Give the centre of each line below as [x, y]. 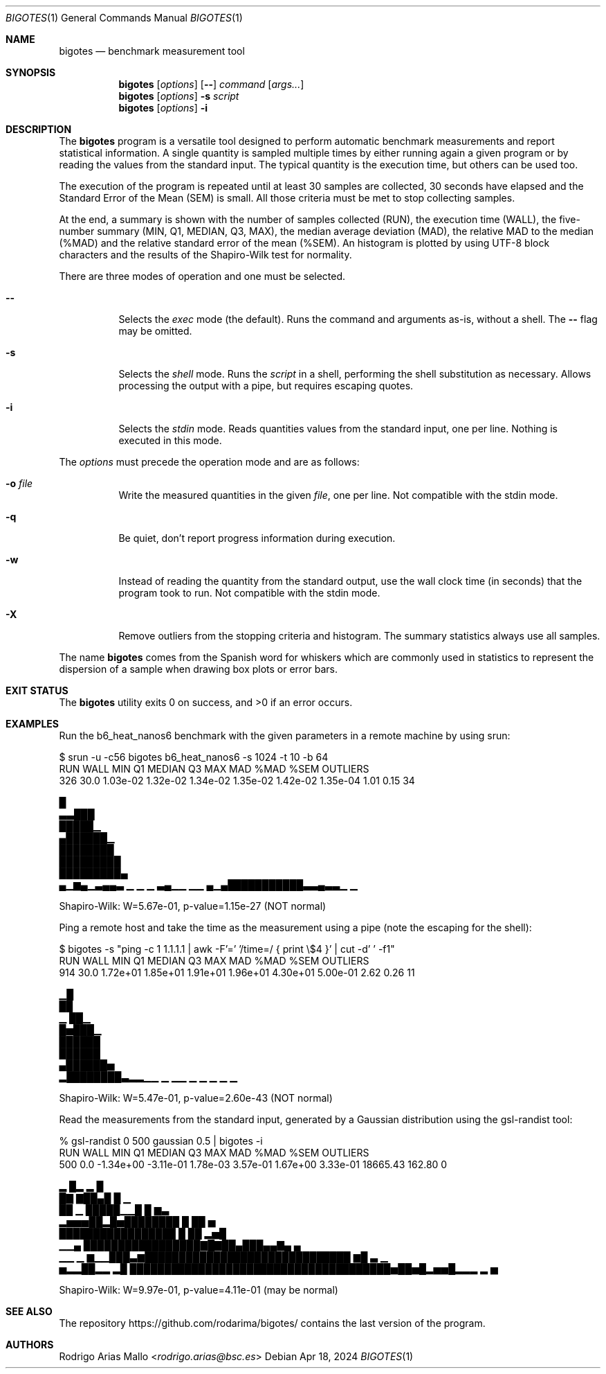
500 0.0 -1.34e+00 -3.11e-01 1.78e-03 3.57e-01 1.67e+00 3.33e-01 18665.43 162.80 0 [253, 1164]
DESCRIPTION [39, 129]
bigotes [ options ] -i [163, 108]
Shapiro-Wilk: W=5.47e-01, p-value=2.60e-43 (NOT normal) [196, 1098]
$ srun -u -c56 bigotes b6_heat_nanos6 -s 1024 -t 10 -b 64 [194, 757]
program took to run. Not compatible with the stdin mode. [249, 593]
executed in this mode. [170, 440]
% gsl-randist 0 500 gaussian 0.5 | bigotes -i [161, 1141]
